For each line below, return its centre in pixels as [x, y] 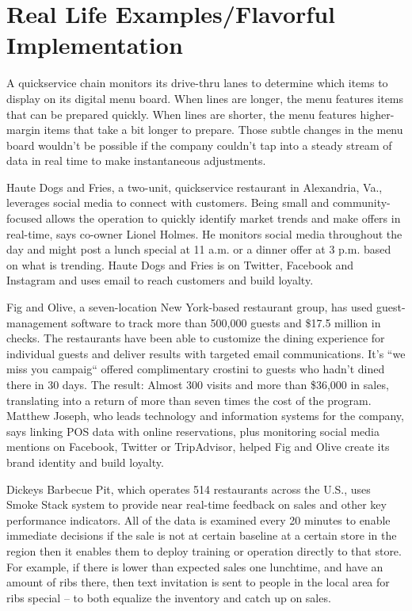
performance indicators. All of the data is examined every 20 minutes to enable [198, 519]
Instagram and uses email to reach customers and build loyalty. [160, 280]
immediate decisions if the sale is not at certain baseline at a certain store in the [202, 535]
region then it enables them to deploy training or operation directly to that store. [204, 550]
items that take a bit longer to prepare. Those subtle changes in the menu [223, 130]
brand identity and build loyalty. [85, 462]
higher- [377, 114]
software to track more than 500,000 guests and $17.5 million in [226, 322]
